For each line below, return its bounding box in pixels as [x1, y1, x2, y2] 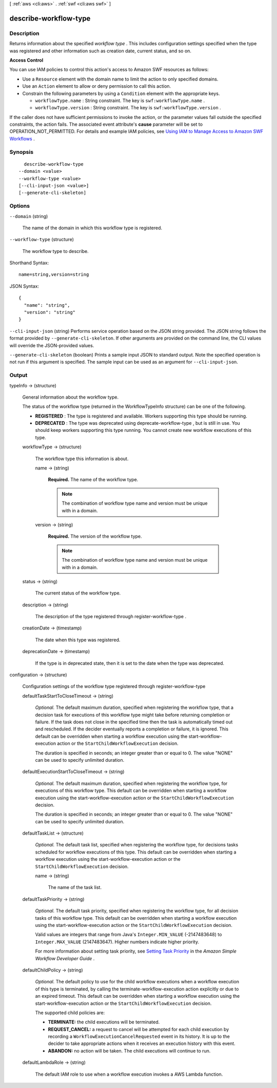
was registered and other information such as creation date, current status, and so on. [9, 48, 192, 54]
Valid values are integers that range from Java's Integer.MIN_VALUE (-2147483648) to [35, 932, 222, 938]
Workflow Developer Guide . [35, 955, 95, 961]
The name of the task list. [48, 884, 102, 891]
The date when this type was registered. [35, 637, 121, 643]
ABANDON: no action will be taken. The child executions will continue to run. [48, 1047, 211, 1054]
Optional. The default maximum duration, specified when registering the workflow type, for [35, 780, 228, 786]
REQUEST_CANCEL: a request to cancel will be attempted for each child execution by [48, 1026, 229, 1032]
